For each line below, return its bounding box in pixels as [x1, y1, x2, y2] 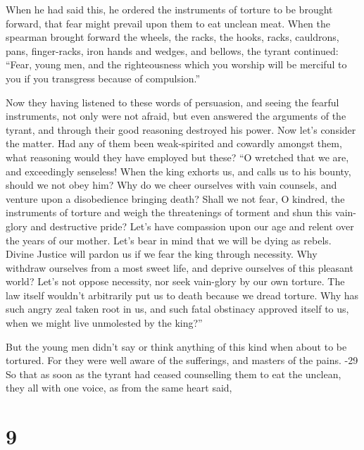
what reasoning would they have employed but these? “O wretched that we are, [6, 149, 349, 164]
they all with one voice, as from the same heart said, [6, 380, 232, 395]
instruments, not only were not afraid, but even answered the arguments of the [6, 108, 346, 123]
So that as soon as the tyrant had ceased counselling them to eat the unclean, [6, 366, 341, 381]
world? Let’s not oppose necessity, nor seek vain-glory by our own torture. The [6, 274, 345, 289]
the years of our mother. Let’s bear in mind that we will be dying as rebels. [6, 232, 332, 247]
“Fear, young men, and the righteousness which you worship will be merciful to [6, 57, 347, 72]
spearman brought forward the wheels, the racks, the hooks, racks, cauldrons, [6, 30, 339, 44]
